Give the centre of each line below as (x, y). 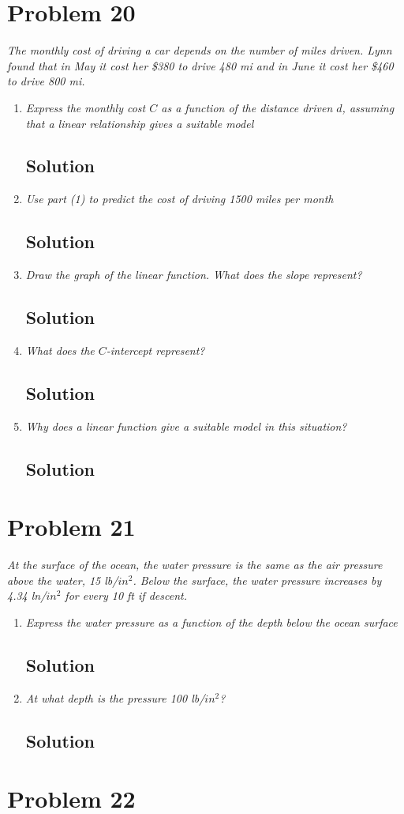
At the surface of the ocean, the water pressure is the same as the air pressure (195, 565)
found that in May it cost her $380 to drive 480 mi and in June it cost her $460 (200, 65)
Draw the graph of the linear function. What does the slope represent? (194, 275)
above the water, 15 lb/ (63, 580)
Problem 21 (71, 527)
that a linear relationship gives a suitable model (140, 123)
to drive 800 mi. (46, 81)
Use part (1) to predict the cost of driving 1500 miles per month (180, 199)
